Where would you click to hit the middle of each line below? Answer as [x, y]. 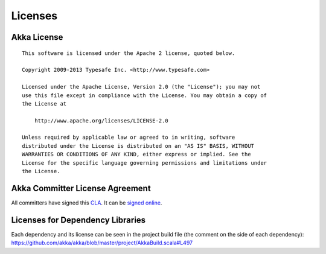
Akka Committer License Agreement [81, 188]
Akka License [37, 37]
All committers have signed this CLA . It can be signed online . [87, 203]
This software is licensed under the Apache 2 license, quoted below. [129, 53]
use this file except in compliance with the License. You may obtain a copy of [145, 95]
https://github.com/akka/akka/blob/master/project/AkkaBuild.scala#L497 [102, 243]
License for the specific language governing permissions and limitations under [145, 163]
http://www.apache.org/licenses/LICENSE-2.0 [101, 120]
